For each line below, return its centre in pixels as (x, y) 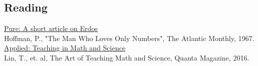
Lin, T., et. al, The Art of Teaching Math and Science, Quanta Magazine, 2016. (127, 57)
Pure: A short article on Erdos (51, 28)
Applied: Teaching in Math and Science (65, 48)
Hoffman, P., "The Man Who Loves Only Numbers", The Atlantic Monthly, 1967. (129, 38)
